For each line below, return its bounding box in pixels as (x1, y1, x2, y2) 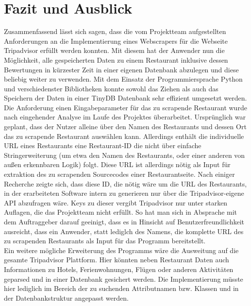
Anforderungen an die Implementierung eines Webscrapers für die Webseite (4, 35, 228, 46)
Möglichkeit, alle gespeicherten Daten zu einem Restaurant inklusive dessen (4, 54, 228, 65)
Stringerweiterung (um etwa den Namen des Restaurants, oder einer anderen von (4, 150, 245, 160)
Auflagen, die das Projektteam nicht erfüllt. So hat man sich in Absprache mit (4, 207, 237, 217)
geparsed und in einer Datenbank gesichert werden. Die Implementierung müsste (4, 273, 243, 284)
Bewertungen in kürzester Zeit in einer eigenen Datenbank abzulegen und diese (4, 64, 239, 74)
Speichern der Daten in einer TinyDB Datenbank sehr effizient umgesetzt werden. (4, 93, 247, 103)
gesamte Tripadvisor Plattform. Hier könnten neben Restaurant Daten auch (4, 255, 229, 265)
